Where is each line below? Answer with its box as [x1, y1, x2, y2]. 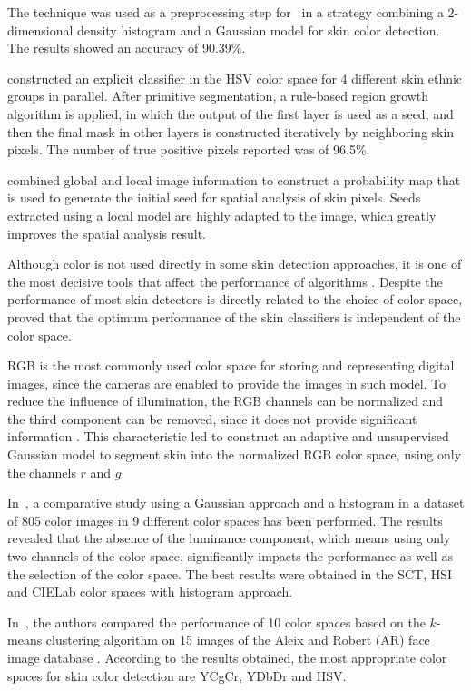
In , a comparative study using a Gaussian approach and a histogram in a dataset [7, 493, 465, 512]
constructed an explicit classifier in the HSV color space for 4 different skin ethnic [7, 68, 463, 87]
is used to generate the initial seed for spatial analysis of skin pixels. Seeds [7, 188, 421, 207]
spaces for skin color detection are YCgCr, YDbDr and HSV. [7, 666, 347, 685]
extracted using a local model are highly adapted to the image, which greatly [7, 205, 437, 224]
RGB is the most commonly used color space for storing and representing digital [7, 356, 455, 375]
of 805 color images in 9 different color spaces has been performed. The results [7, 510, 443, 529]
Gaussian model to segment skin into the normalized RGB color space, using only [7, 445, 462, 464]
